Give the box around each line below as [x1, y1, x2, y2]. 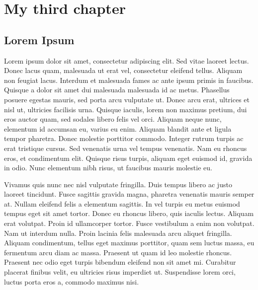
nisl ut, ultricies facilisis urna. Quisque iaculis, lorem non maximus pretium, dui [4, 104, 247, 114]
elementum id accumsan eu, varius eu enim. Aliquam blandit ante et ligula [4, 123, 232, 134]
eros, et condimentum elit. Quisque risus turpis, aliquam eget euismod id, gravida [4, 152, 253, 163]
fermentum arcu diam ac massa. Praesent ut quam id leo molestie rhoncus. [4, 247, 232, 257]
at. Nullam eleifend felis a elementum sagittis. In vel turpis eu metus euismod [4, 198, 240, 209]
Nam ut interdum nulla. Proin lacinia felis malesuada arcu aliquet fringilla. [4, 227, 232, 238]
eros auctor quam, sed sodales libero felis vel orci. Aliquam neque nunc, [4, 114, 222, 124]
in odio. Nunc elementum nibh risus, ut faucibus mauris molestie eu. [4, 162, 212, 173]
